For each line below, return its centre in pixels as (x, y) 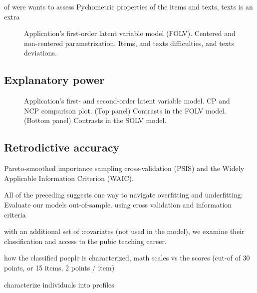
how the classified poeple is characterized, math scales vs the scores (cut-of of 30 (127, 258)
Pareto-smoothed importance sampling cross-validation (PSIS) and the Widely (124, 168)
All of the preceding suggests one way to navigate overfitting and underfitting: (124, 195)
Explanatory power (54, 80)
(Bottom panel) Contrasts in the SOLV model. (95, 120)
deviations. (40, 53)
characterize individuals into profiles (59, 284)
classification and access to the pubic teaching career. (85, 241)
